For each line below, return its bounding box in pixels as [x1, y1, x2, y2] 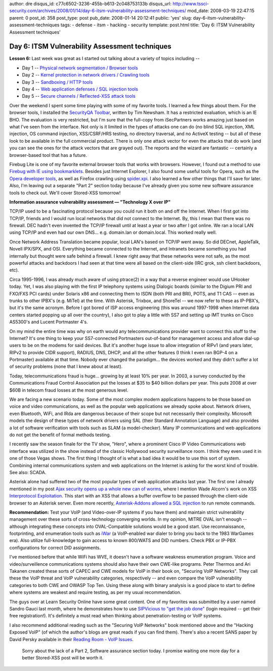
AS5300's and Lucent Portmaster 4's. [9, 319, 88, 325]
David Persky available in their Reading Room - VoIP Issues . [9, 636, 134, 642]
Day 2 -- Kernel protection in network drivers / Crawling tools [22, 72, 150, 78]
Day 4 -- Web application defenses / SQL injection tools [22, 86, 139, 92]
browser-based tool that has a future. [9, 152, 87, 158]
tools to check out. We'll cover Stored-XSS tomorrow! [9, 190, 121, 196]
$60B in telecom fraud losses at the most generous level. [9, 387, 128, 393]
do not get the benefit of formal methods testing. [9, 432, 111, 438]
